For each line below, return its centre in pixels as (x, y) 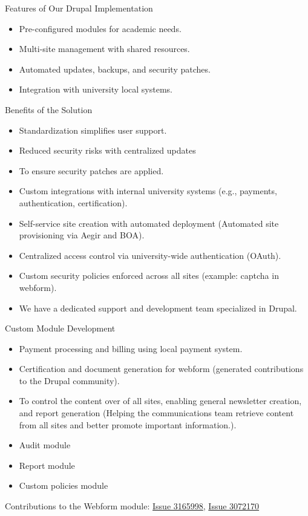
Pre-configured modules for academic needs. (100, 28)
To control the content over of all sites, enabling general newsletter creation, (160, 401)
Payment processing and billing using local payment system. (131, 348)
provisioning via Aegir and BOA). (82, 235)
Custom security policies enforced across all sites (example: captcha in (149, 276)
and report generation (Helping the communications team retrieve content (156, 413)
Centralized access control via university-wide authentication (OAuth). (150, 255)
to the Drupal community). (69, 380)
